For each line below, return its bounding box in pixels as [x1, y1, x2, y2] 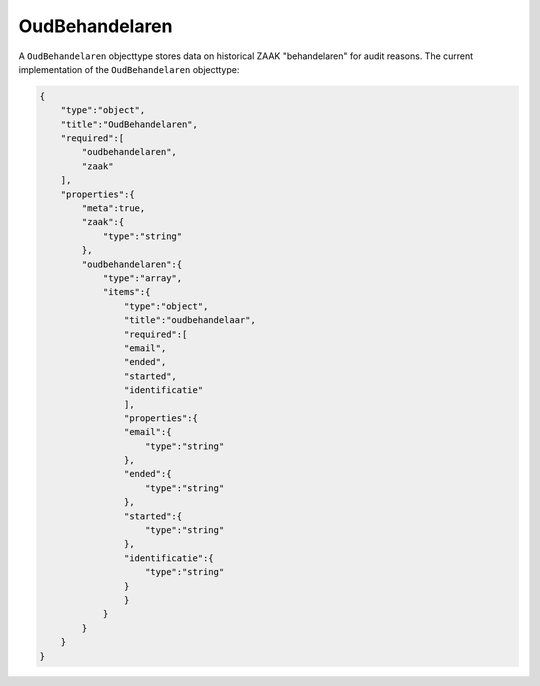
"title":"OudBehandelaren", [60, 118, 199, 130]
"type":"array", [102, 273, 183, 284]
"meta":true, [81, 203, 146, 214]
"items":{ [102, 286, 151, 298]
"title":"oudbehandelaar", [123, 315, 257, 326]
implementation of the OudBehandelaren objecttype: [18, 63, 240, 75]
